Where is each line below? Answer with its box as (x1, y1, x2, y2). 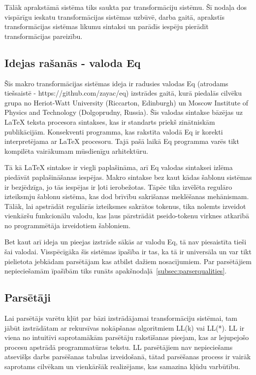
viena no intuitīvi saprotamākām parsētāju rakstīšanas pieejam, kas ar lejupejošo (4, 332, 249, 342)
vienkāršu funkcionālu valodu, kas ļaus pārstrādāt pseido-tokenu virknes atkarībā (4, 210, 249, 221)
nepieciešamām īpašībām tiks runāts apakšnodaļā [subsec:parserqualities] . (4, 266, 227, 276)
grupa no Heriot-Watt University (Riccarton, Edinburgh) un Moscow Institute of (4, 97, 249, 107)
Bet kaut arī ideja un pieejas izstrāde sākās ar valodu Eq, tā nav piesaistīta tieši (4, 237, 247, 247)
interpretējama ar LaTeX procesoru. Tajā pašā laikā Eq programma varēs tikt (4, 136, 239, 146)
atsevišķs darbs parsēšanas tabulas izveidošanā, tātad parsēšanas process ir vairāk (4, 351, 251, 362)
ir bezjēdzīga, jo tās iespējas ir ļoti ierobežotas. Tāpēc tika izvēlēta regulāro (4, 181, 232, 192)
